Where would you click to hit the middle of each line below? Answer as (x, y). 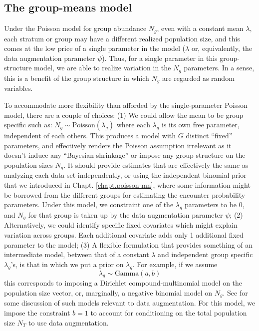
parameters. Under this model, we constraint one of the (89, 204)
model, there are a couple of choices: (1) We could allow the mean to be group (124, 115)
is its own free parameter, (200, 125)
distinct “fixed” (209, 136)
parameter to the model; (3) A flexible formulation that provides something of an (129, 244)
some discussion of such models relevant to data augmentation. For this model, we (130, 303)
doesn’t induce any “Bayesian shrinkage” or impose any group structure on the (125, 155)
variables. (18, 88)
